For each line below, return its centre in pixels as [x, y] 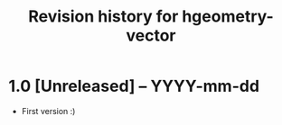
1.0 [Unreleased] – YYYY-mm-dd [134, 86]
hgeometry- [228, 17]
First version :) [48, 111]
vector [151, 36]
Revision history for [103, 17]
